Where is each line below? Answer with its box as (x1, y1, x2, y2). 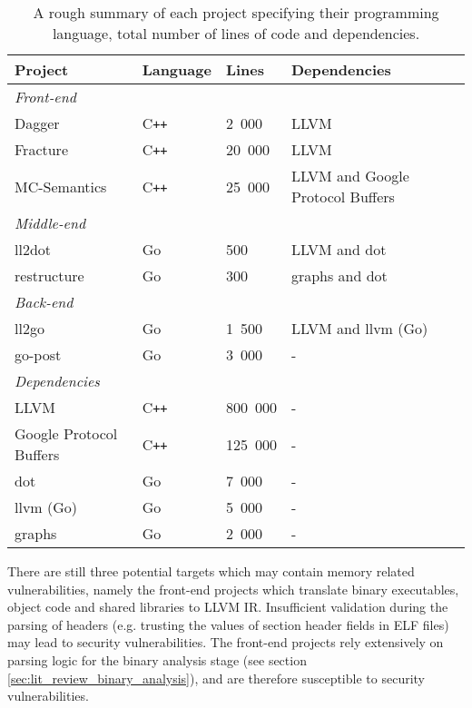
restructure (15, 265, 84, 286)
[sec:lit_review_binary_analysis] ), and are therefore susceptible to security (7, 668, 425, 687)
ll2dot (15, 239, 52, 260)
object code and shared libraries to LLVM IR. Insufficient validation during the (7, 597, 448, 616)
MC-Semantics (15, 175, 107, 197)
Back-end (15, 291, 74, 312)
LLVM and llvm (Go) (290, 318, 428, 339)
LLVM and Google (290, 165, 409, 186)
